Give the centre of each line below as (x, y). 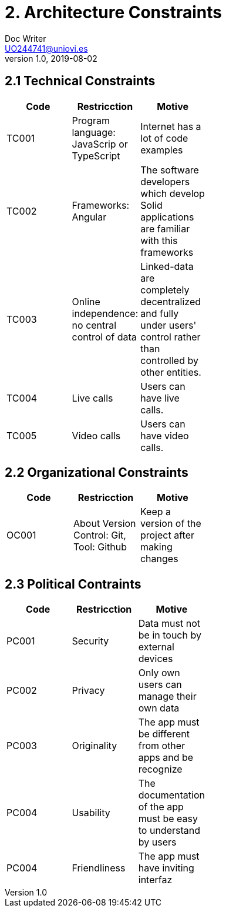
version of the (171, 524)
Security (90, 641)
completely (165, 290)
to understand (169, 831)
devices (156, 659)
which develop (173, 193)
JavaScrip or (100, 144)
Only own (159, 673)
